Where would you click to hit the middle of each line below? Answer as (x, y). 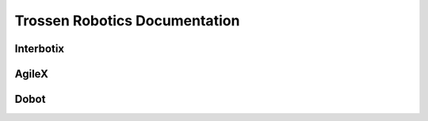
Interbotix (40, 49)
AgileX (32, 74)
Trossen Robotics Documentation (127, 21)
